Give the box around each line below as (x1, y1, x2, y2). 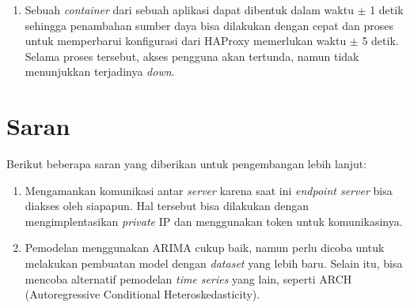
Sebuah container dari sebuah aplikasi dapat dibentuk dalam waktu (25, 2, 354, 17)
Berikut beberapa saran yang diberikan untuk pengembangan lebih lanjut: (6, 156, 367, 172)
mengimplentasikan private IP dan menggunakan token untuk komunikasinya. (25, 212, 403, 229)
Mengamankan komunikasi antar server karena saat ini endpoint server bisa (25, 182, 393, 198)
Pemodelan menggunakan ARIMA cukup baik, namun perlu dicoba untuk (25, 239, 385, 256)
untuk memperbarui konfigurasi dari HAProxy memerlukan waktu (25, 32, 347, 49)
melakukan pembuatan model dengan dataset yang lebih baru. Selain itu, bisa (25, 255, 403, 272)
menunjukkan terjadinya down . (25, 63, 175, 80)
